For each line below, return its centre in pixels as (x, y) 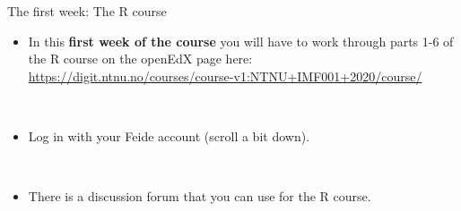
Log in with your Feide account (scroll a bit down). (169, 135)
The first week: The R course (87, 11)
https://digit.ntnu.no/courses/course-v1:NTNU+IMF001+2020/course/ (225, 76)
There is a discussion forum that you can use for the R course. (200, 196)
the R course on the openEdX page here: (140, 59)
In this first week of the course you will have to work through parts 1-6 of (241, 41)
